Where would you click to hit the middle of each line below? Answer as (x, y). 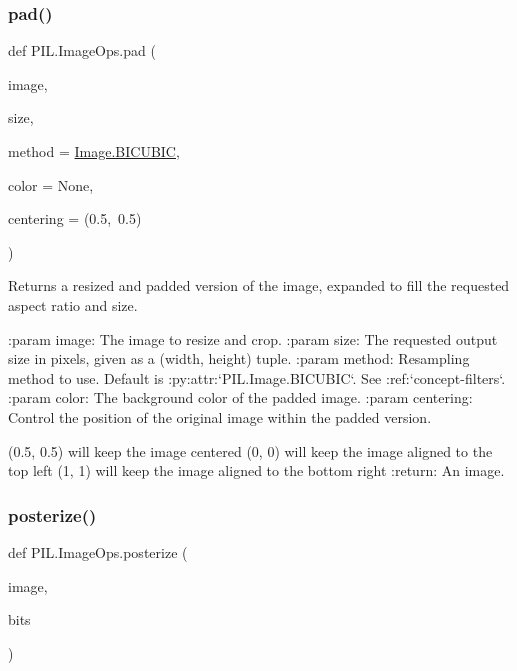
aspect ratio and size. (73, 304)
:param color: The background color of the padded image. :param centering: (240, 397)
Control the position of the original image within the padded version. (220, 416)
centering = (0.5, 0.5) (75, 218)
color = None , (51, 184)
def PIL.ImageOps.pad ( (82, 50)
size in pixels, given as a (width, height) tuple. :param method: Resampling (239, 358)
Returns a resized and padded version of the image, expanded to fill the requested (259, 285)
